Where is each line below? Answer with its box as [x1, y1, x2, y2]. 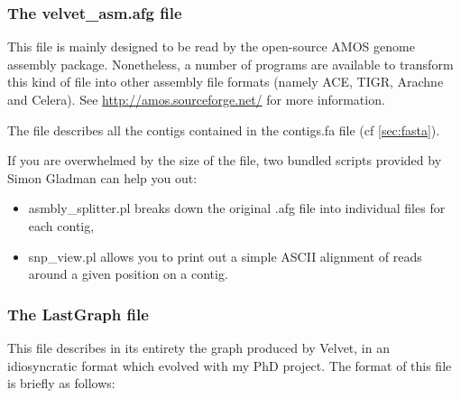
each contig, [28, 216, 95, 235]
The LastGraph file [7, 302, 149, 325]
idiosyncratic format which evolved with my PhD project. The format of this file [7, 356, 452, 375]
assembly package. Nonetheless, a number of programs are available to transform [7, 54, 454, 73]
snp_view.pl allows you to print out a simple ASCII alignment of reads [28, 246, 422, 265]
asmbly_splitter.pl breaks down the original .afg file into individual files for [28, 199, 446, 218]
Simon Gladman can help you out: [7, 168, 198, 187]
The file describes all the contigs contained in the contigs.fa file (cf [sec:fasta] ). [7, 120, 440, 139]
